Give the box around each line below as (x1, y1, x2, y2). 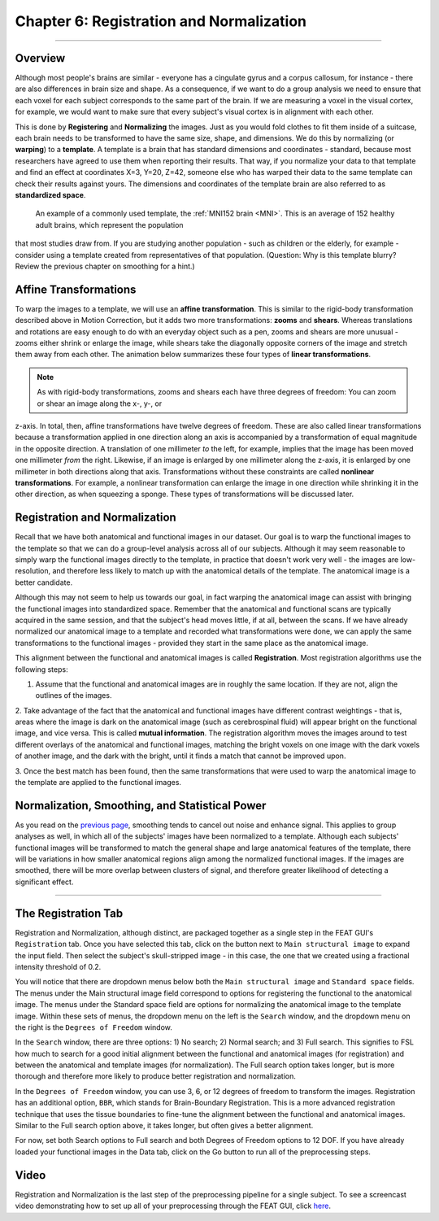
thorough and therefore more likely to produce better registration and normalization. (15, 1071, 296, 1081)
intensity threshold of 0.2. (15, 962, 102, 971)
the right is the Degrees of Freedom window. (15, 1022, 172, 1032)
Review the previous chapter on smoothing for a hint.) (15, 261, 195, 271)
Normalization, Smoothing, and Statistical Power (15, 798, 267, 813)
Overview (15, 51, 66, 65)
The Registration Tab (15, 906, 124, 920)
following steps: (15, 664, 68, 674)
